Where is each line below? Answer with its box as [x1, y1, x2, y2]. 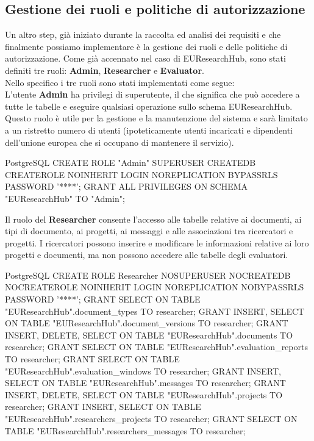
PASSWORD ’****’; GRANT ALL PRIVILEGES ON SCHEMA [5, 180, 248, 193]
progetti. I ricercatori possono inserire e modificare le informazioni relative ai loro [5, 236, 309, 249]
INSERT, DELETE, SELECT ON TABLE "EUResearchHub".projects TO [5, 388, 283, 401]
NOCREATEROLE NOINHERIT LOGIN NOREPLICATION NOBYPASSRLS [5, 281, 304, 293]
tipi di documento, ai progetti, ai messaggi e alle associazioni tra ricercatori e [5, 224, 293, 237]
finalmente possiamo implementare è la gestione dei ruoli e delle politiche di [5, 40, 288, 52]
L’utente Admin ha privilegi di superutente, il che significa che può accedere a [5, 88, 300, 101]
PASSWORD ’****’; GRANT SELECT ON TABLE [5, 293, 201, 306]
